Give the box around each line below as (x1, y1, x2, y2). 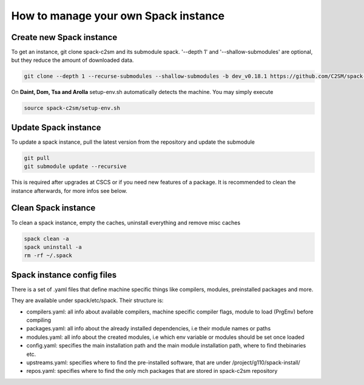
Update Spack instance (11, 122, 101, 133)
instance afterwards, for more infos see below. (11, 187, 127, 194)
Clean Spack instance (11, 203, 96, 213)
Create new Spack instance (11, 32, 118, 42)
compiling (26, 316, 52, 324)
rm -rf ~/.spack (24, 252, 73, 259)
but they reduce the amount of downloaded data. (11, 56, 134, 64)
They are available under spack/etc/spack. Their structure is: (11, 297, 164, 304)
